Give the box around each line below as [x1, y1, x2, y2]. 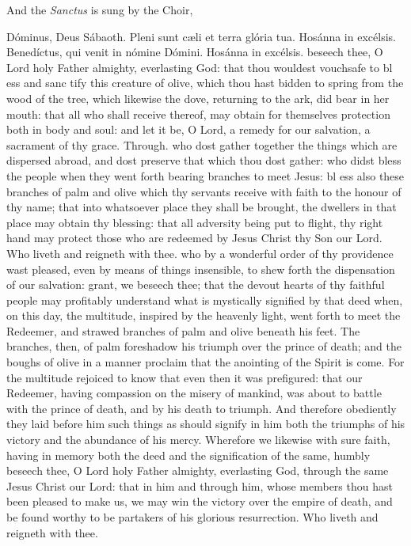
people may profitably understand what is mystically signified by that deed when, [6, 291, 403, 308]
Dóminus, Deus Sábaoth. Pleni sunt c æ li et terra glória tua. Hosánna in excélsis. [6, 28, 396, 44]
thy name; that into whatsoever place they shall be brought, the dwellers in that [6, 199, 397, 215]
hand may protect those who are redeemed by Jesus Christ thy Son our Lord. [6, 229, 382, 246]
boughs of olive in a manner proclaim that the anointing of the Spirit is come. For [6, 354, 405, 370]
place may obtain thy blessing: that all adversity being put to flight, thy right [6, 214, 383, 230]
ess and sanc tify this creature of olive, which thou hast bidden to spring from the [6, 74, 404, 91]
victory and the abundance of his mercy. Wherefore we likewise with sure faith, [6, 431, 390, 448]
